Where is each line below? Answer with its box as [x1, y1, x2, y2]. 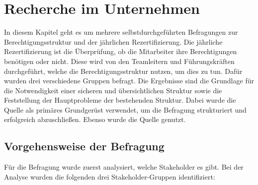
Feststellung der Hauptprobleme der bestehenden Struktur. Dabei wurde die [4, 95, 236, 105]
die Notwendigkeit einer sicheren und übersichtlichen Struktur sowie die [4, 85, 222, 95]
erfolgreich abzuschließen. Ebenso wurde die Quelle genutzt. [4, 114, 186, 124]
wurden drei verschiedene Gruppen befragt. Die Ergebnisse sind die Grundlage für [4, 75, 254, 86]
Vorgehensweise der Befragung [4, 138, 165, 154]
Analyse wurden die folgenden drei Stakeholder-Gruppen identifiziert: [4, 171, 215, 182]
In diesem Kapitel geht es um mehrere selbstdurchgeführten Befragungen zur [4, 27, 238, 37]
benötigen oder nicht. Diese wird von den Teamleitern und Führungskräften [4, 56, 235, 66]
